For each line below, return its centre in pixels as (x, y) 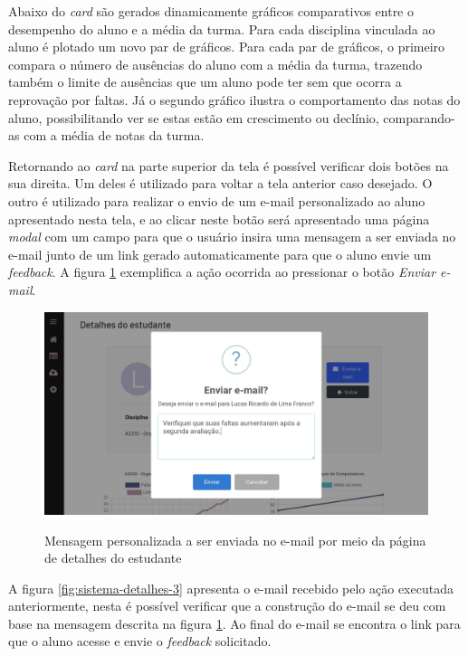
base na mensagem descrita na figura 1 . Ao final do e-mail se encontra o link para (234, 623)
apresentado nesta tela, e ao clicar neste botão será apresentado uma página (219, 219)
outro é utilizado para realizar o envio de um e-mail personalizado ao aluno (217, 200)
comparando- (419, 117)
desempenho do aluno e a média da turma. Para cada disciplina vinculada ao (222, 29)
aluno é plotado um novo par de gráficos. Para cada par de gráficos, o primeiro (227, 47)
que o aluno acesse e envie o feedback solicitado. (140, 641)
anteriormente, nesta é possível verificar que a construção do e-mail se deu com (227, 606)
